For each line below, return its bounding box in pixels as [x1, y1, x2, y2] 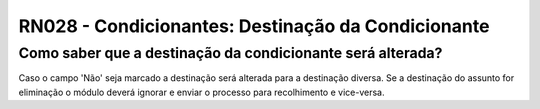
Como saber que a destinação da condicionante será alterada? [18, 44, 443, 62]
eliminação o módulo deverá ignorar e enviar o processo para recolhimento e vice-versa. [18, 86, 385, 98]
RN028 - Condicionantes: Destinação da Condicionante [18, 15, 490, 37]
